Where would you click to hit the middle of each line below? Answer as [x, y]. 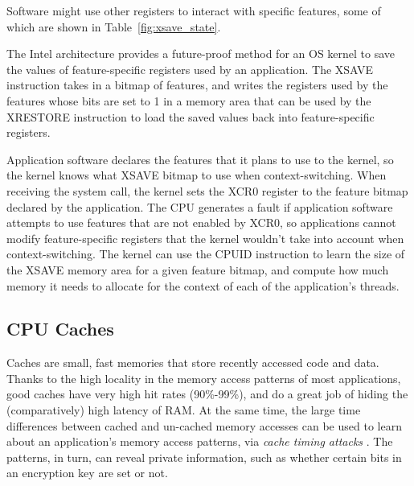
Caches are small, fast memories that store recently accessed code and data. [193, 362]
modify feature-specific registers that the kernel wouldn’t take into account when [205, 238]
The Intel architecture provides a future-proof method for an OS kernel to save [201, 54]
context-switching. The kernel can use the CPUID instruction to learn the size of [206, 254]
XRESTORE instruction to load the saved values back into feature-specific [191, 116]
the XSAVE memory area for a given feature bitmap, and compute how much [198, 269]
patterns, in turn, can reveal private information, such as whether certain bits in [204, 457]
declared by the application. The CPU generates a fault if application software [200, 206]
